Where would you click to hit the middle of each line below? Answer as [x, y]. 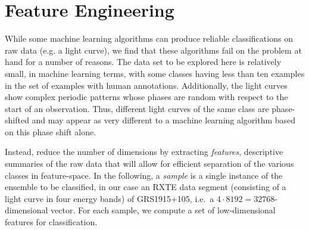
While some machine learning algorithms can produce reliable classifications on [149, 38]
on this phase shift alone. [51, 131]
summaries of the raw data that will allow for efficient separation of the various [149, 164]
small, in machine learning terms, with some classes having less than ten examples [155, 73]
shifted [17, 120]
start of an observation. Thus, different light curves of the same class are [137, 108]
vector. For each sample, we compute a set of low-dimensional [163, 210]
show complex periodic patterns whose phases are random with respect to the [146, 97]
